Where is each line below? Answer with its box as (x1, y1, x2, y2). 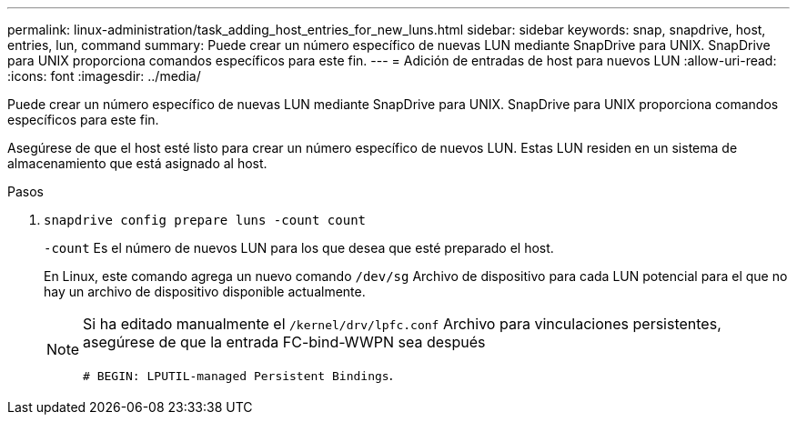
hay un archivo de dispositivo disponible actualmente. (44, 284, 366, 299)
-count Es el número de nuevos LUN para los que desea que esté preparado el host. (44, 240, 554, 256)
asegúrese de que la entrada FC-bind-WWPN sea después (83, 333, 486, 351)
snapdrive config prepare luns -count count (44, 213, 367, 227)
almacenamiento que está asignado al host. (7, 156, 267, 171)
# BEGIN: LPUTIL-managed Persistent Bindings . (83, 366, 394, 384)
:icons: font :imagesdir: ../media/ (7, 68, 201, 84)
